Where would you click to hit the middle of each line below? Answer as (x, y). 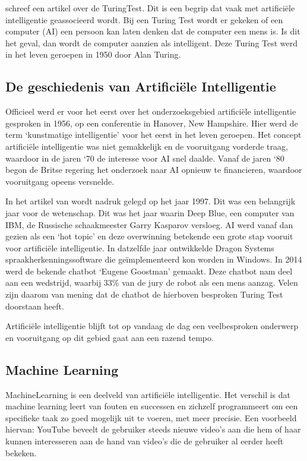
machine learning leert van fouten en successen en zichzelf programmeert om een (152, 406)
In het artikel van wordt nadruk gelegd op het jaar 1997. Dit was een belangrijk (151, 201)
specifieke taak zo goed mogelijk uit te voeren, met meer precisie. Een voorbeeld (151, 417)
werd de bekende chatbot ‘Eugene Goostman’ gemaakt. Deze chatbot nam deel (149, 271)
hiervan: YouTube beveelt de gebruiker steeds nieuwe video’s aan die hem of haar (153, 429)
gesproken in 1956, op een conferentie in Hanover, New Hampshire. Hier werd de (152, 123)
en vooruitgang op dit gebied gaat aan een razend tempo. (110, 337)
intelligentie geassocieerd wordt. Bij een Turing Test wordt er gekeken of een (144, 19)
